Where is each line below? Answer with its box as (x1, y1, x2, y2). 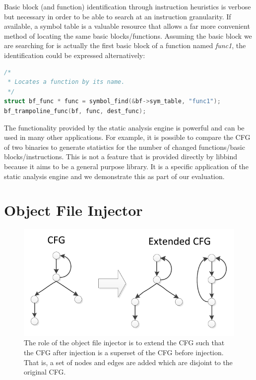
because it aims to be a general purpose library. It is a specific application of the (4, 161, 249, 171)
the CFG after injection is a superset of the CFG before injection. (24, 347, 224, 358)
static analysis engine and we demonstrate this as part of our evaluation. (4, 171, 225, 181)
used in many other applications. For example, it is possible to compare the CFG (4, 132, 251, 142)
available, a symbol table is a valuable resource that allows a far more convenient (4, 21, 250, 31)
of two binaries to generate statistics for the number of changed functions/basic (4, 141, 245, 152)
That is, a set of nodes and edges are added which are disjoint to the (24, 357, 233, 367)
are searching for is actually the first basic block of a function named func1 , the (4, 40, 246, 51)
